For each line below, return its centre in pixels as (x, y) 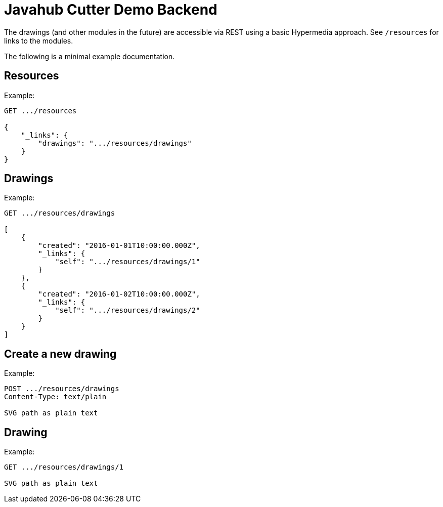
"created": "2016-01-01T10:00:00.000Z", (119, 246)
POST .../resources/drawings (62, 389)
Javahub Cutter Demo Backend (111, 10)
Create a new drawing (60, 354)
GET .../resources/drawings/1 (64, 467)
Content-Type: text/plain (55, 397)
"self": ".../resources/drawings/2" (128, 310)
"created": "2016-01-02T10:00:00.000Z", (119, 294)
